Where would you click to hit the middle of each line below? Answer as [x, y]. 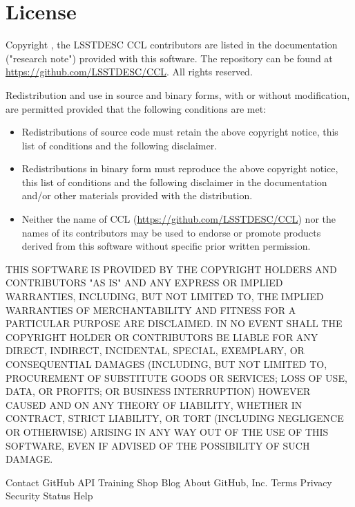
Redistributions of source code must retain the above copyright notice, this [180, 132]
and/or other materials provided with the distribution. [137, 195]
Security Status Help [49, 496]
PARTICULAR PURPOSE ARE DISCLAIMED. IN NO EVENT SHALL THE [174, 323]
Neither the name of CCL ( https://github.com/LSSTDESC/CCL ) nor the [179, 219]
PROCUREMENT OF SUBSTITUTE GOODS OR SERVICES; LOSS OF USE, [176, 377]
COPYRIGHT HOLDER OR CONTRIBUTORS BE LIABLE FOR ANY [162, 337]
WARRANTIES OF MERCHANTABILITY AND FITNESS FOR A [151, 310]
